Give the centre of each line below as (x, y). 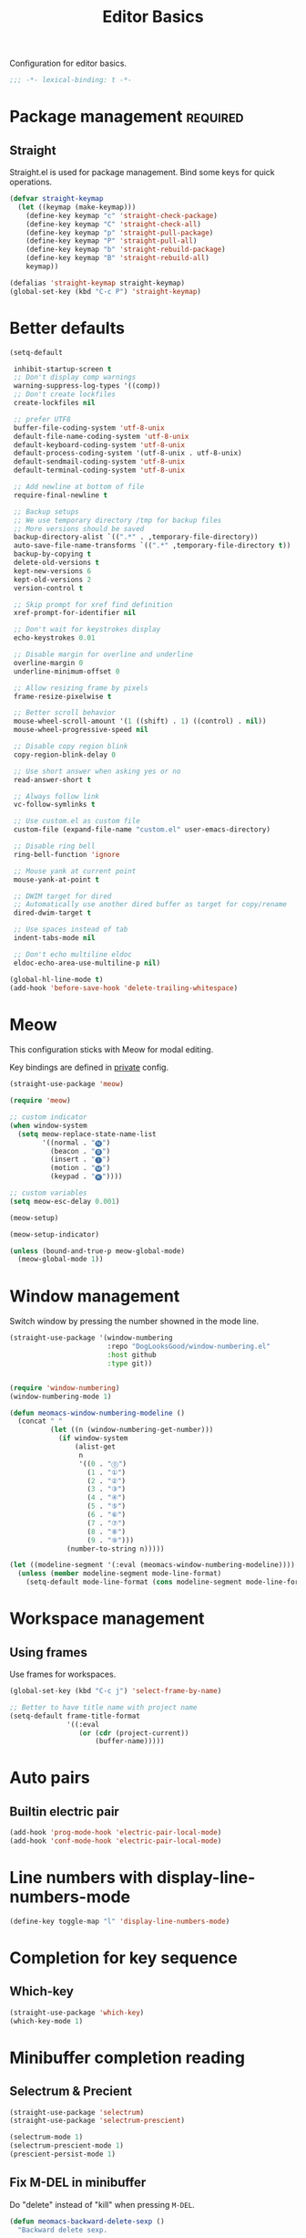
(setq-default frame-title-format (75, 1716)
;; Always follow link (56, 796)
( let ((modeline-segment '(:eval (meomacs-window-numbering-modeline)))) (153, 1565)
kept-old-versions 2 (52, 580)
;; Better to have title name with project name (103, 1707)
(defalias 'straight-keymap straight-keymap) (97, 283)
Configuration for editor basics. (68, 63)
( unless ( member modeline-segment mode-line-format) (120, 1574)
